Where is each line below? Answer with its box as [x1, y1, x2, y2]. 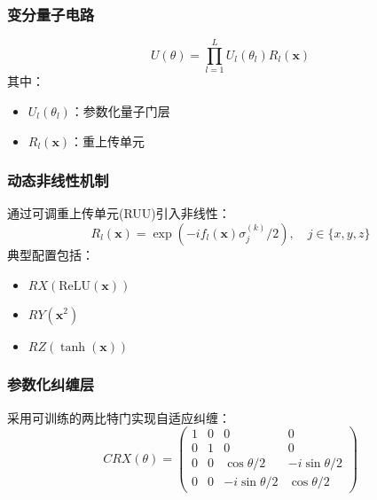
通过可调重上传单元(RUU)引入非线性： [7, 204, 231, 223]
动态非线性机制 [7, 169, 109, 191]
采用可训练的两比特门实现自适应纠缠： [7, 408, 231, 426]
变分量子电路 [7, 3, 95, 25]
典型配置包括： [7, 245, 94, 263]
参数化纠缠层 [7, 373, 95, 395]
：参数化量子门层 [70, 101, 170, 120]
